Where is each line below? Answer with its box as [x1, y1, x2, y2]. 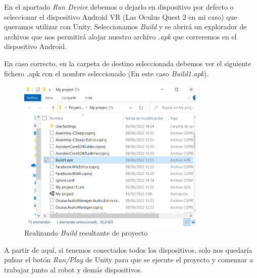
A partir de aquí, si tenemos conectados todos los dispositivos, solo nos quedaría [4, 244, 252, 255]
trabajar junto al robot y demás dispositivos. [4, 264, 142, 274]
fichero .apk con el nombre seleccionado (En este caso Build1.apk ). [4, 68, 209, 78]
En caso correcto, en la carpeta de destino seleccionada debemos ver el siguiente [4, 58, 251, 68]
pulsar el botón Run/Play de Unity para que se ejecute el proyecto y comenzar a [4, 254, 253, 265]
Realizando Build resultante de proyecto [24, 227, 148, 238]
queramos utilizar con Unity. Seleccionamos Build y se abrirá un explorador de [4, 21, 247, 32]
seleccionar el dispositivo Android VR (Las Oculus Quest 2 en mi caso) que [4, 11, 237, 22]
